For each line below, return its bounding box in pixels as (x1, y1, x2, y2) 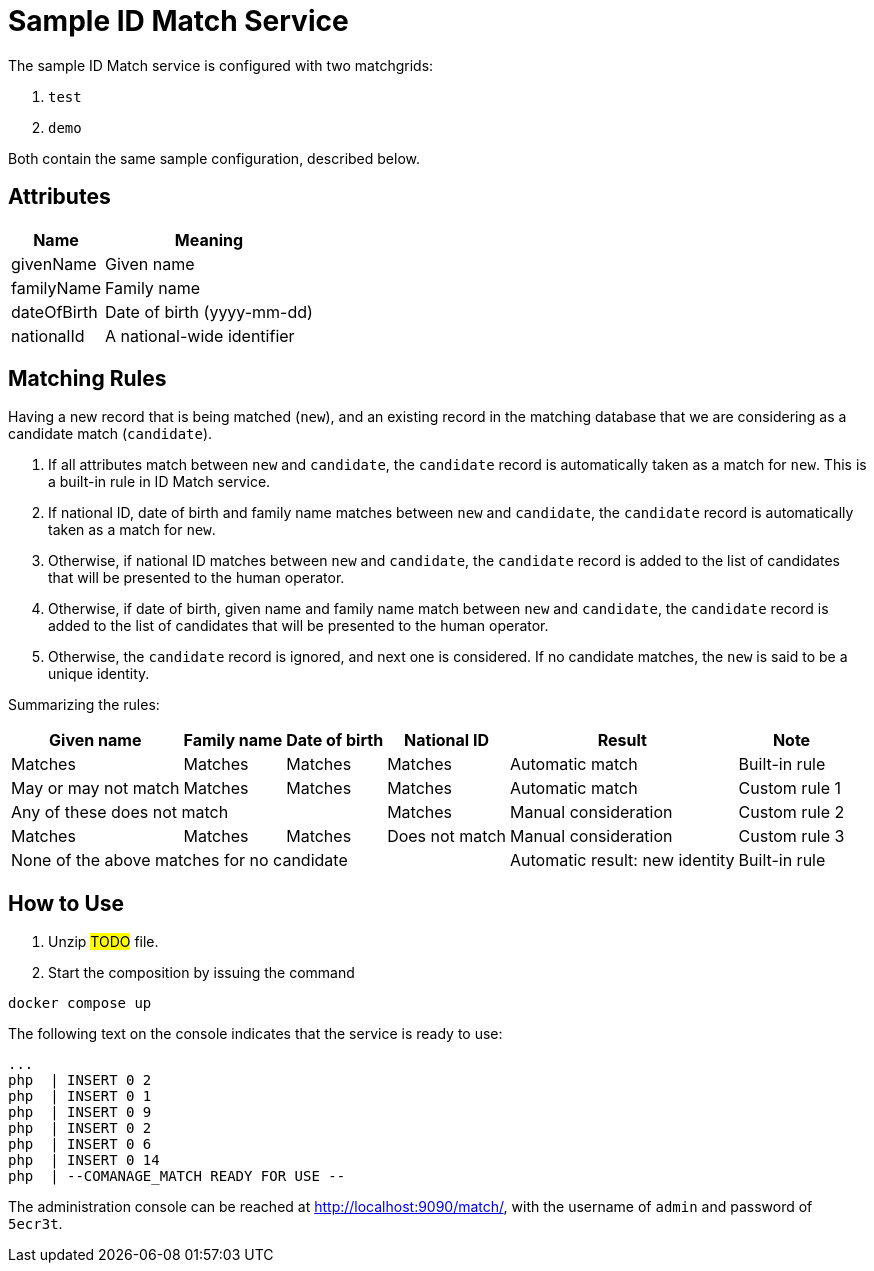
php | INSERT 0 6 (8, 1136, 152, 1153)
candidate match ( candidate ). (8, 425, 213, 443)
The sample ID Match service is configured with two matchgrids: (8, 56, 434, 74)
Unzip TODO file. (48, 933, 159, 951)
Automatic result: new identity (510, 850, 735, 871)
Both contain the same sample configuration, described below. (8, 149, 421, 167)
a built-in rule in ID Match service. (48, 473, 271, 491)
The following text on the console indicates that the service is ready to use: (8, 1025, 503, 1043)
